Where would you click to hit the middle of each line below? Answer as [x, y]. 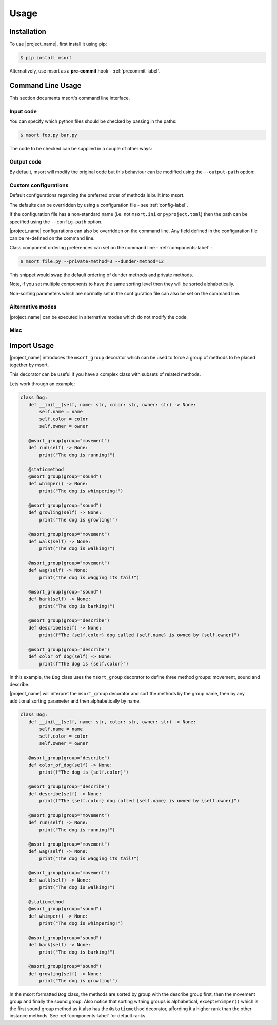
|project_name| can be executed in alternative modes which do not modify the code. [99, 317]
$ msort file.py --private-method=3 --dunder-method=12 [92, 261]
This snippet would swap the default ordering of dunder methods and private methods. [101, 275]
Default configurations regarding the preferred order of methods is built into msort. [97, 195]
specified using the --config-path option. [56, 222]
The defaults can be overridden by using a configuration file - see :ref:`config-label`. [99, 205]
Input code [23, 111]
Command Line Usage [45, 86]
